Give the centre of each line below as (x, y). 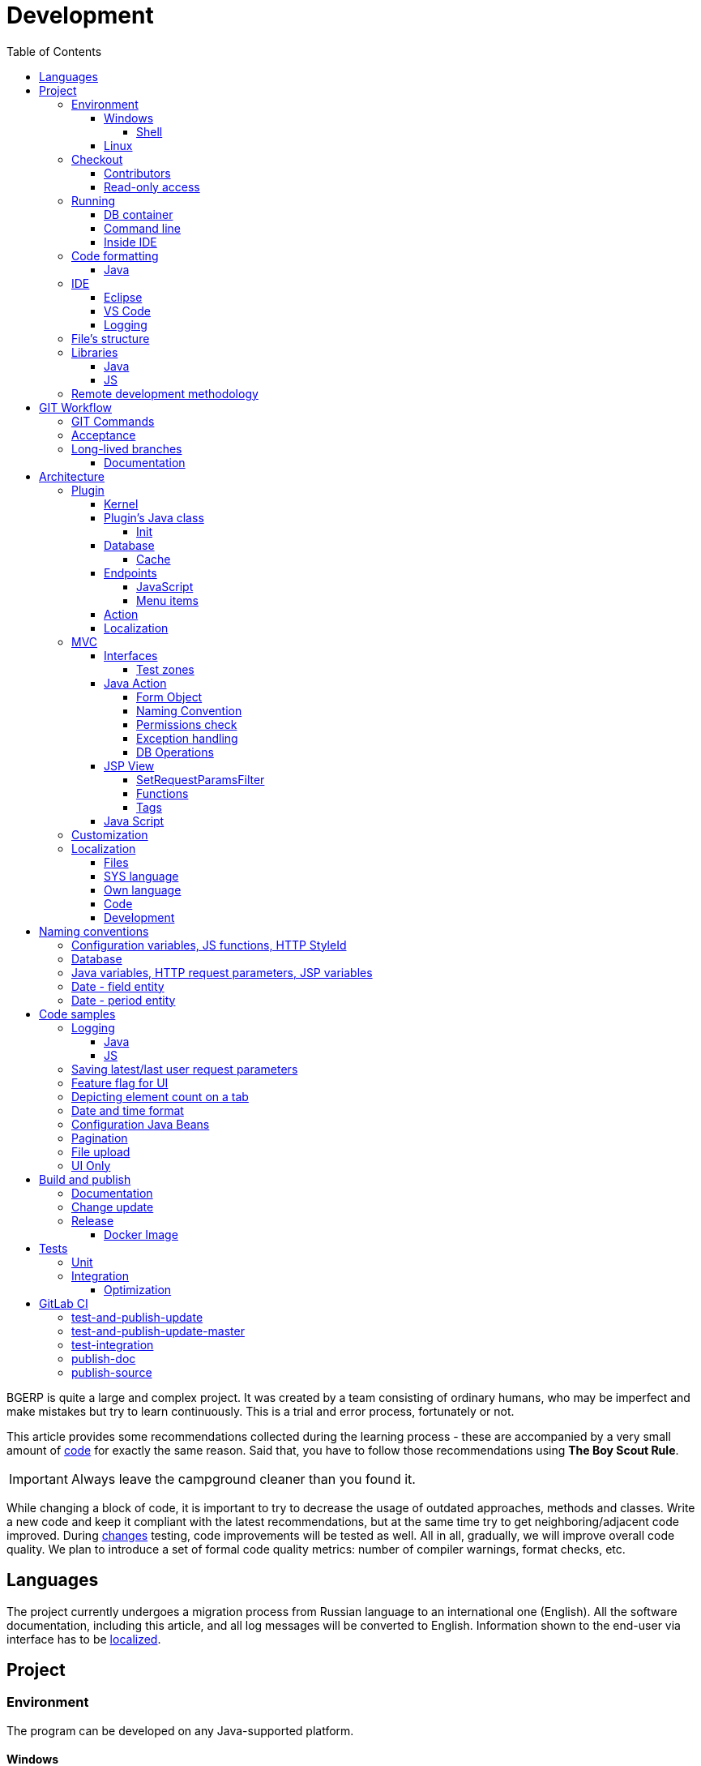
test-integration (113, 1344)
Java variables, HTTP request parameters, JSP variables (222, 972)
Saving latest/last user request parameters (185, 1069)
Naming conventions (94, 931)
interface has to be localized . (84, 1639)
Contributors (137, 173)
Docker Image (141, 1234)
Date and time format (128, 1110)
